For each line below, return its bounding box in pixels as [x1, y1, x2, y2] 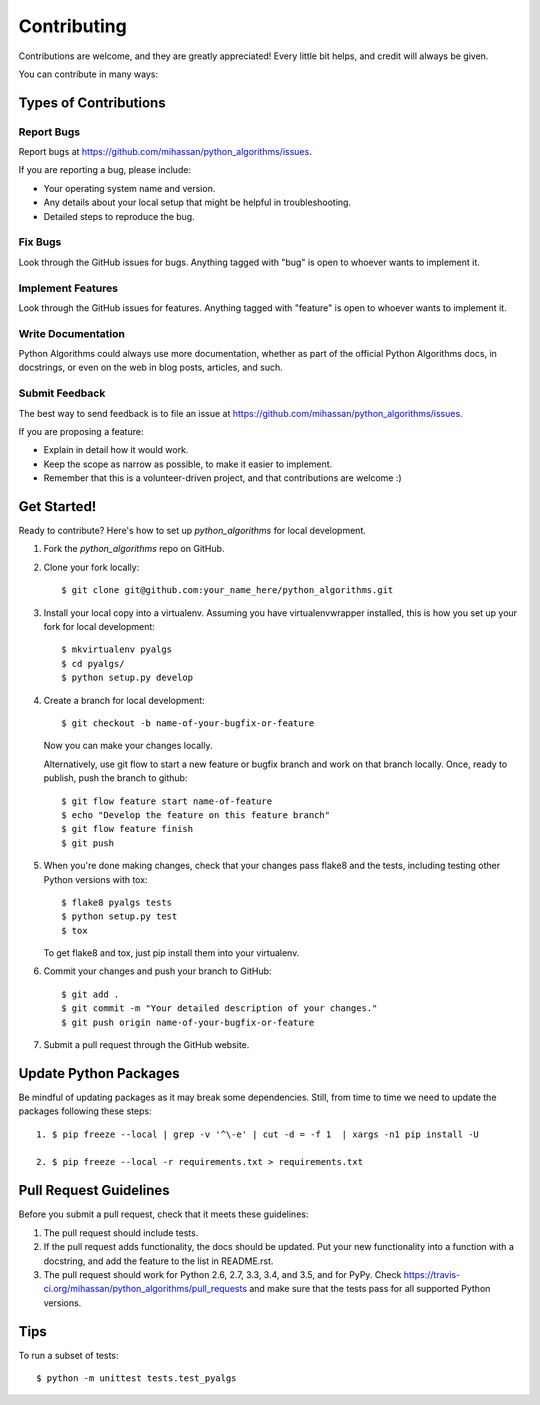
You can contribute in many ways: [18, 68, 159, 80]
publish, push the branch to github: [43, 772, 188, 784]
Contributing [18, 15, 127, 37]
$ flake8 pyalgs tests [61, 896, 173, 908]
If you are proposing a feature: [18, 426, 144, 437]
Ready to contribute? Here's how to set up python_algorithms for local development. [18, 525, 367, 537]
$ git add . [61, 988, 120, 1000]
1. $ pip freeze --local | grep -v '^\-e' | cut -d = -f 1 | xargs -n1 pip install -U [36, 1128, 480, 1140]
